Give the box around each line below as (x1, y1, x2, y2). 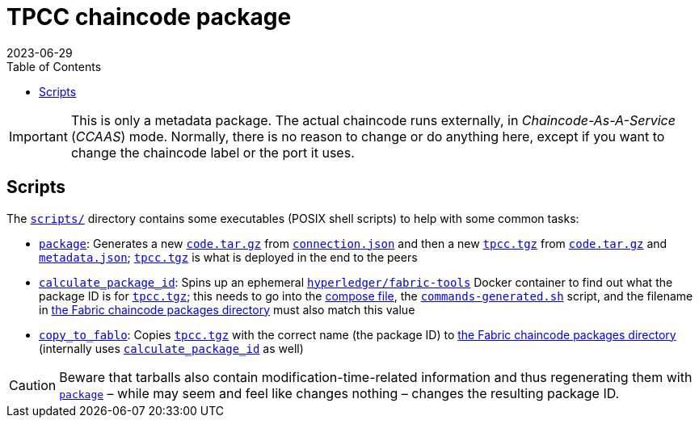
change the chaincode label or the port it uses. (70, 144, 355, 161)
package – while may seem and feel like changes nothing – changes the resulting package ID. (59, 384, 620, 401)
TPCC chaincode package (6, 3, 292, 31)
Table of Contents (6, 59, 102, 73)
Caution (9, 376, 57, 393)
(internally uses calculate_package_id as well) (39, 341, 304, 355)
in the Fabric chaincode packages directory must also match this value (39, 302, 415, 317)
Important (9, 128, 68, 145)
